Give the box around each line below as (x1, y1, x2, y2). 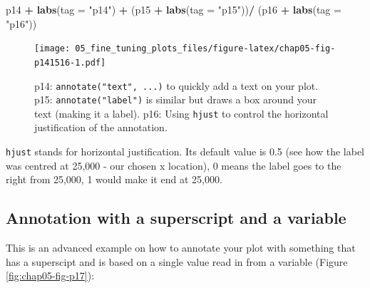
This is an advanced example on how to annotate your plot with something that (6, 240, 356, 255)
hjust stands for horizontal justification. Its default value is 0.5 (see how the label (6, 144, 365, 159)
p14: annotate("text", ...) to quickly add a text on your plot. (34, 78, 319, 93)
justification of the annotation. (34, 120, 168, 135)
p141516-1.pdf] (34, 57, 106, 68)
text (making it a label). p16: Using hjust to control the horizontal (34, 106, 329, 120)
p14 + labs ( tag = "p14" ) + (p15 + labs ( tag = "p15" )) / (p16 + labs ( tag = (6, 2, 341, 16)
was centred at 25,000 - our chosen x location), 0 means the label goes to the (6, 158, 341, 173)
